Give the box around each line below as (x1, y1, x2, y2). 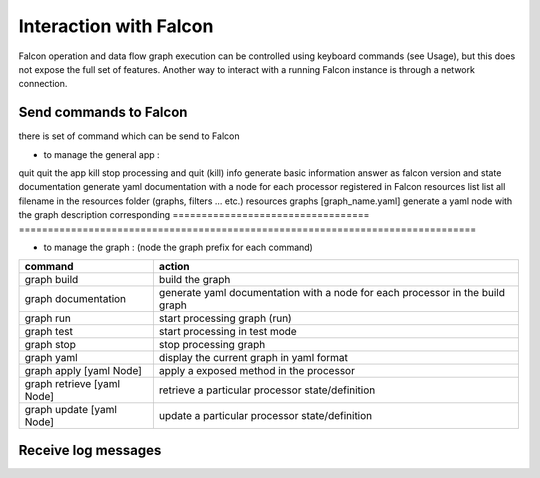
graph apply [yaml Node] (24, 364, 142, 378)
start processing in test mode (158, 325, 297, 339)
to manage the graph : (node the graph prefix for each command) (43, 241, 314, 253)
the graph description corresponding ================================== (18, 209, 370, 221)
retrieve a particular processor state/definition (158, 383, 376, 397)
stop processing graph (158, 338, 266, 352)
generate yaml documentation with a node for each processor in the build (158, 286, 505, 300)
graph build (24, 273, 79, 287)
